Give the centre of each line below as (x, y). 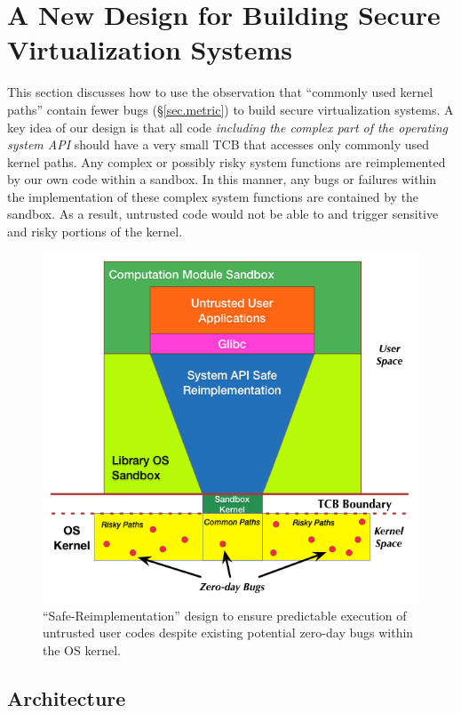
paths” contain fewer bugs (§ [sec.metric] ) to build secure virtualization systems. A (230, 109)
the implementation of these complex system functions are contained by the (213, 196)
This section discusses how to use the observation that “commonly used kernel (220, 92)
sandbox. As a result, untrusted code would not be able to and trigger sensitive (223, 214)
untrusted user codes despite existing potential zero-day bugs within (228, 633)
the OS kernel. (82, 649)
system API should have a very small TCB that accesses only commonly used (219, 144)
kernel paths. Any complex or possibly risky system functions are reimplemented (227, 161)
